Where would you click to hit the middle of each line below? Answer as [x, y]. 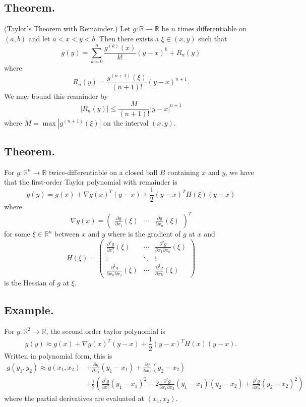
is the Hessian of [29, 283]
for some [17, 234]
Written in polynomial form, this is [58, 355]
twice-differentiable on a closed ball [103, 172]
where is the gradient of [144, 234]
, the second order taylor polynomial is [106, 331]
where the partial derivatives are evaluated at [74, 398]
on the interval [126, 122]
